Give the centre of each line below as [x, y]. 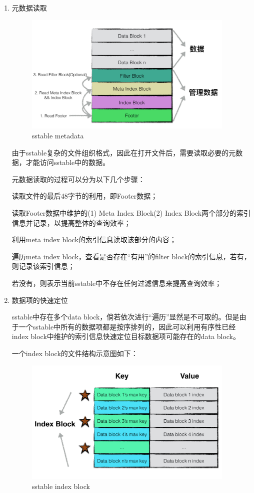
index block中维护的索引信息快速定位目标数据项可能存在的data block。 [126, 336]
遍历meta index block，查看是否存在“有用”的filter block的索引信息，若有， [131, 256]
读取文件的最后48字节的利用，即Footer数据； [85, 196]
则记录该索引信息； [43, 266]
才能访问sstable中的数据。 [68, 162]
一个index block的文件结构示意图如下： [75, 353]
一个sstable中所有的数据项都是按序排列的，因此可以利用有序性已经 [127, 326]
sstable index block [61, 486]
